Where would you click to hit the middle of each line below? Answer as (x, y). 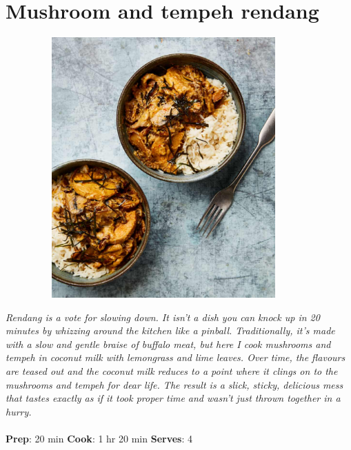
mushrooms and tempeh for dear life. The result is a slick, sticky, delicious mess (174, 384)
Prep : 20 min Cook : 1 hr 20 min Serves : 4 (99, 438)
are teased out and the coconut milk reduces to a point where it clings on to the (172, 371)
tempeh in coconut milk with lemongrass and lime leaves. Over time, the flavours (175, 357)
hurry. (19, 411)
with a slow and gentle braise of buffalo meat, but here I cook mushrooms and (168, 344)
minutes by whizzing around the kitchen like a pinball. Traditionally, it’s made (170, 330)
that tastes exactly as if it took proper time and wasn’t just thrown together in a (173, 398)
